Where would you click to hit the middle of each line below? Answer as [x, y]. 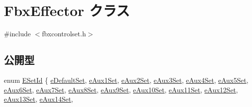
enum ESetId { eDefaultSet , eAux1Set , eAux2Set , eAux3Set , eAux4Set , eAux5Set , [126, 80]
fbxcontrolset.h [64, 34]
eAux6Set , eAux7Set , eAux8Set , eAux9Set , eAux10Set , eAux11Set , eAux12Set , [121, 89]
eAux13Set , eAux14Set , [39, 99]
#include [17, 34]
